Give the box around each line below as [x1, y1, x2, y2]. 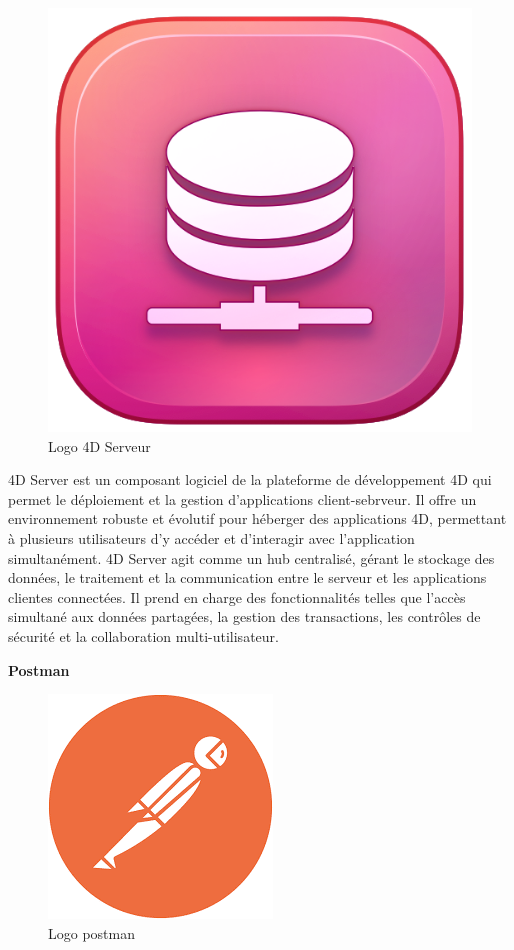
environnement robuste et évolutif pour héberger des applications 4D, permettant [8, 508, 507, 529]
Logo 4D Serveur [48, 435, 151, 456]
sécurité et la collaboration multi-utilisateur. [8, 625, 279, 646]
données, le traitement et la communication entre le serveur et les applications [8, 567, 487, 588]
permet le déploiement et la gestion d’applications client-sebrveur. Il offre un [8, 488, 477, 509]
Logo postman [48, 922, 135, 943]
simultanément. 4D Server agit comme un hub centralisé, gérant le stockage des [8, 547, 495, 568]
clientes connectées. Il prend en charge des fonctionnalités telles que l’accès [8, 586, 466, 607]
